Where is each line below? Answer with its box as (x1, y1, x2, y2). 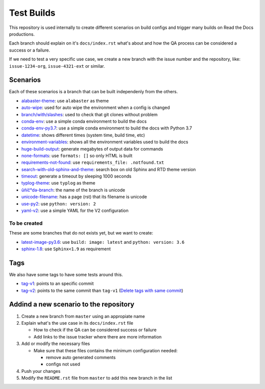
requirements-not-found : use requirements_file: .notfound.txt (21, 159, 164, 165)
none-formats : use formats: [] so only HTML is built (21, 153, 132, 158)
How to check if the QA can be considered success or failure (33, 327, 157, 333)
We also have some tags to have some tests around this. (9, 271, 123, 277)
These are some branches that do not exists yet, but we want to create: (9, 230, 153, 236)
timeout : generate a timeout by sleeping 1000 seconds (21, 173, 132, 179)
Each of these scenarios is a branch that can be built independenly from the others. (9, 89, 178, 95)
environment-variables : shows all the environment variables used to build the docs (21, 139, 188, 145)
